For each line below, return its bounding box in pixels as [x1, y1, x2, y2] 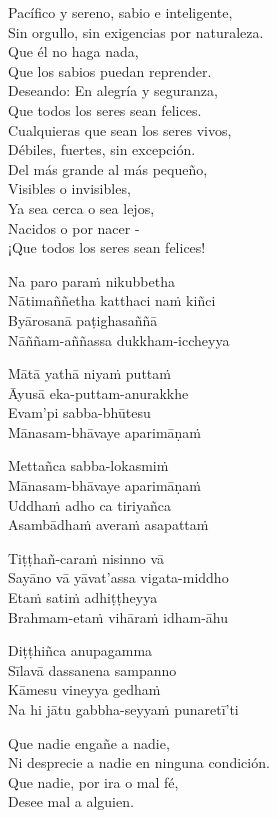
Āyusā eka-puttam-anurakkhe [8, 382, 189, 403]
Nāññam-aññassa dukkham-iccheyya [8, 329, 230, 350]
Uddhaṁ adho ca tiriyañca [8, 494, 172, 515]
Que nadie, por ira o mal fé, [8, 771, 179, 792]
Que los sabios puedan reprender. [8, 60, 212, 81]
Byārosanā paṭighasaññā [8, 309, 158, 330]
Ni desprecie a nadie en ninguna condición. [8, 752, 270, 773]
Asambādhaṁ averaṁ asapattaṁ [8, 514, 209, 535]
